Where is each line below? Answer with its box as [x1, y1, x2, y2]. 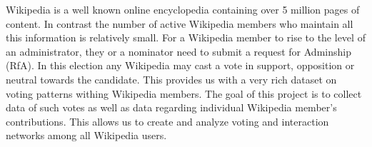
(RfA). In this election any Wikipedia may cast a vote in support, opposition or [6, 58, 355, 73]
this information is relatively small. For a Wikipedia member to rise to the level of [6, 30, 366, 45]
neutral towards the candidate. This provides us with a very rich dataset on [6, 71, 337, 86]
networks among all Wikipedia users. [6, 128, 167, 143]
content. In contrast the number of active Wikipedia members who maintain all [6, 16, 353, 31]
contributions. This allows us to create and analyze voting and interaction [6, 113, 329, 128]
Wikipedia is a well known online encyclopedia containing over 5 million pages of [6, 2, 360, 16]
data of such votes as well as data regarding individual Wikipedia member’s [6, 100, 337, 115]
